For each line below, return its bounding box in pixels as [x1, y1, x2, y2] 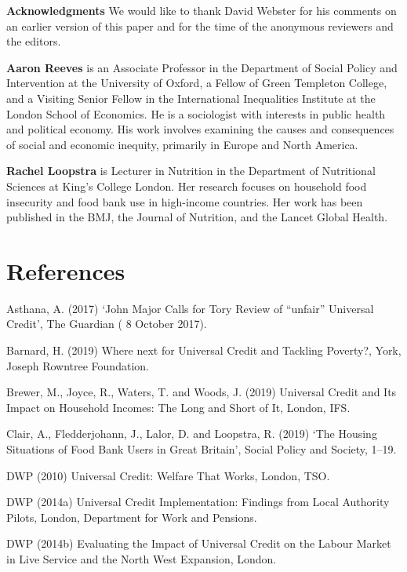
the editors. [6, 33, 61, 49]
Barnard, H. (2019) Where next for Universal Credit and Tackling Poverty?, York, [6, 342, 402, 359]
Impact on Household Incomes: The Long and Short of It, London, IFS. [6, 399, 351, 415]
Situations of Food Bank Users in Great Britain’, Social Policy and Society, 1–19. [6, 441, 397, 457]
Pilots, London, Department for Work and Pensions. [6, 508, 257, 525]
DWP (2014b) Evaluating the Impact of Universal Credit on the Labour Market [6, 535, 391, 552]
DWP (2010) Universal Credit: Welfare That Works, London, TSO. [6, 467, 330, 483]
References [6, 254, 125, 286]
